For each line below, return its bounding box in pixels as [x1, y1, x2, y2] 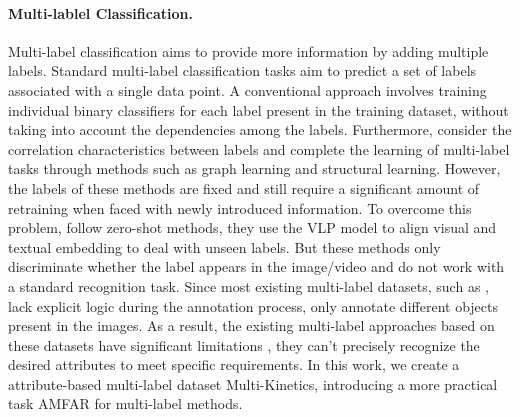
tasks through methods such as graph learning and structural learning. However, [8, 158, 501, 179]
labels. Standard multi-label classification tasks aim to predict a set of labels [8, 60, 477, 81]
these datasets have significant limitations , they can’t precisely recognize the [8, 334, 480, 355]
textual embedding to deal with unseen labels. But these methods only [8, 236, 441, 257]
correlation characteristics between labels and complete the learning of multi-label [8, 138, 510, 159]
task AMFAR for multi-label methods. [8, 393, 243, 414]
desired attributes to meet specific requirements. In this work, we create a [8, 354, 460, 375]
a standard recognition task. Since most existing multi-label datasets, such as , [8, 275, 489, 296]
